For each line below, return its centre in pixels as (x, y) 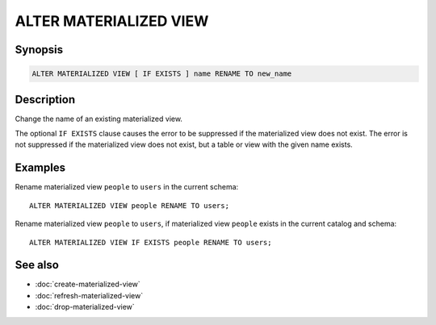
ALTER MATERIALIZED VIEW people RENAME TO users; (130, 205)
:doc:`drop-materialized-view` (85, 307)
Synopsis (39, 50)
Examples (40, 168)
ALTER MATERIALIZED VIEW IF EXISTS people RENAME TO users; (151, 242)
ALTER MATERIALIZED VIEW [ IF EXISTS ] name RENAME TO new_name (162, 74)
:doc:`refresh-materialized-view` (89, 295)
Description (45, 100)
